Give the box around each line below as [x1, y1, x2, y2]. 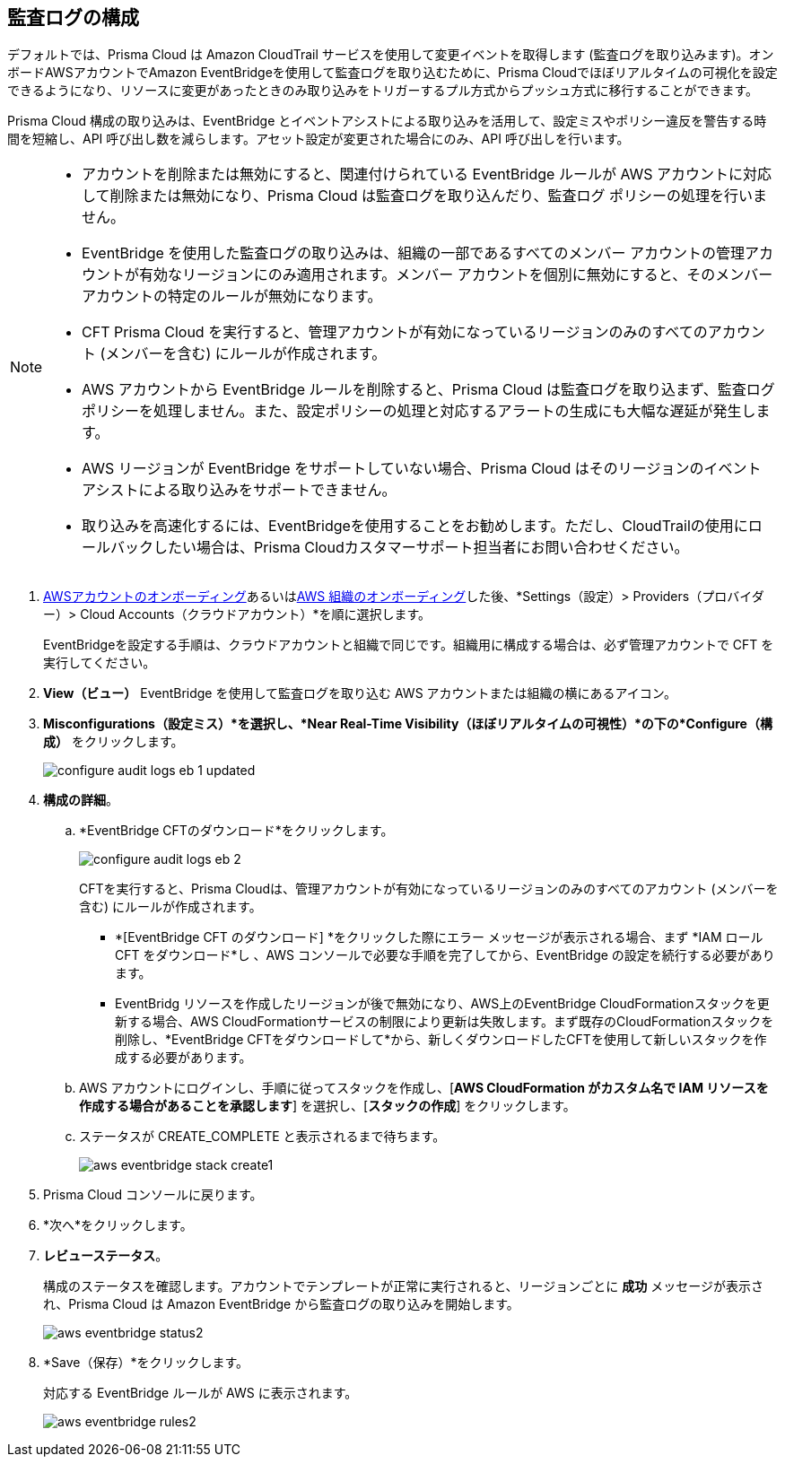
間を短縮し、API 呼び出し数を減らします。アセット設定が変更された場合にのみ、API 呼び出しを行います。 [7, 131, 630, 147]
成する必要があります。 [115, 1050, 252, 1066]
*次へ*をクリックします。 [43, 1217, 193, 1233]
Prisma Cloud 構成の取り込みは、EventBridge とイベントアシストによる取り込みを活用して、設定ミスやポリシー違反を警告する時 [7, 113, 767, 129]
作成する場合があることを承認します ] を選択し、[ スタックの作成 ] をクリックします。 [79, 1098, 576, 1114]
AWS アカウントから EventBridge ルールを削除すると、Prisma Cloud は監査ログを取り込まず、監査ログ [82, 380, 775, 399]
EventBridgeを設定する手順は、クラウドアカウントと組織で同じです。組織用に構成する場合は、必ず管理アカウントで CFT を [43, 637, 774, 653]
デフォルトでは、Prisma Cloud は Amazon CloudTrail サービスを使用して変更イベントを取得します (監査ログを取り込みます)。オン [7, 47, 774, 63]
